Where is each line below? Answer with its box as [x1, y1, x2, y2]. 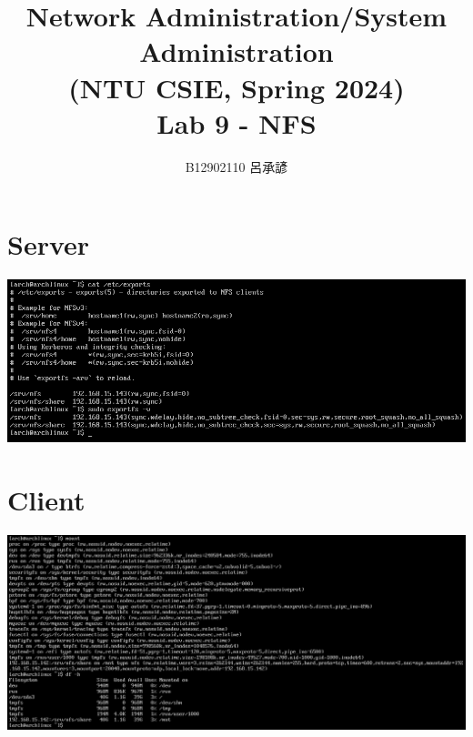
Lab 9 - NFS [156, 104, 317, 141]
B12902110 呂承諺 [185, 156, 288, 176]
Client [7, 481, 86, 519]
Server [7, 226, 90, 263]
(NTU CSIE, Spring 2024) [68, 68, 405, 106]
